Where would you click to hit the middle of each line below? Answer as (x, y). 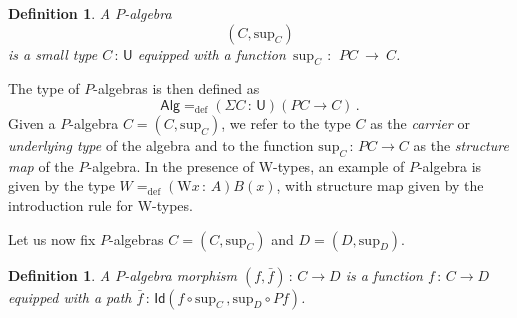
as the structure (461, 144)
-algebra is (449, 165)
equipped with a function (211, 53)
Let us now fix (52, 238)
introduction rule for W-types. (100, 204)
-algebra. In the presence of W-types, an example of (246, 165)
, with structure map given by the (380, 185)
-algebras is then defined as (176, 88)
